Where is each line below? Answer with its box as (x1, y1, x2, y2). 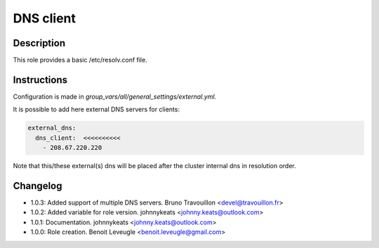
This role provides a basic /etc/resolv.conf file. (13, 56, 147, 64)
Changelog (13, 179, 62, 192)
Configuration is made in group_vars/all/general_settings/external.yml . (13, 92, 217, 101)
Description (13, 37, 66, 49)
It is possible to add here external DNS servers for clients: (13, 105, 180, 113)
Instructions (13, 74, 68, 85)
